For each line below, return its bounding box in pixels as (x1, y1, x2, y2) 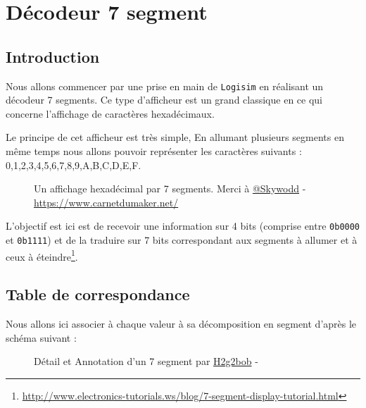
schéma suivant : (6, 330, 77, 345)
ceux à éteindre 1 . (6, 247, 78, 264)
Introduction (6, 45, 100, 67)
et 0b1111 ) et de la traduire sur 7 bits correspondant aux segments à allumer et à (6, 233, 358, 247)
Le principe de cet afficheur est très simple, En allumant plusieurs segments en (6, 130, 344, 144)
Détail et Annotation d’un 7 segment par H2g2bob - (34, 354, 258, 369)
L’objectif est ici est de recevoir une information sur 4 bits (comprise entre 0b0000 (6, 218, 360, 233)
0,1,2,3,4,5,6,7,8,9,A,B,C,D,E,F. (6, 157, 141, 172)
